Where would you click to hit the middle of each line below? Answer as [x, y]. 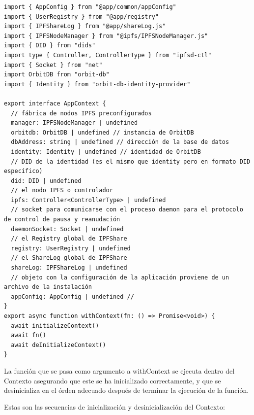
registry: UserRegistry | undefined [71, 248]
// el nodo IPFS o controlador [62, 190]
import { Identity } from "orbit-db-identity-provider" [97, 84]
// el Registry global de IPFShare [69, 239]
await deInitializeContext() [58, 345]
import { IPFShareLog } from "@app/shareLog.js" [85, 26]
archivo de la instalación [48, 287]
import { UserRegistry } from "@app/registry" [81, 17]
